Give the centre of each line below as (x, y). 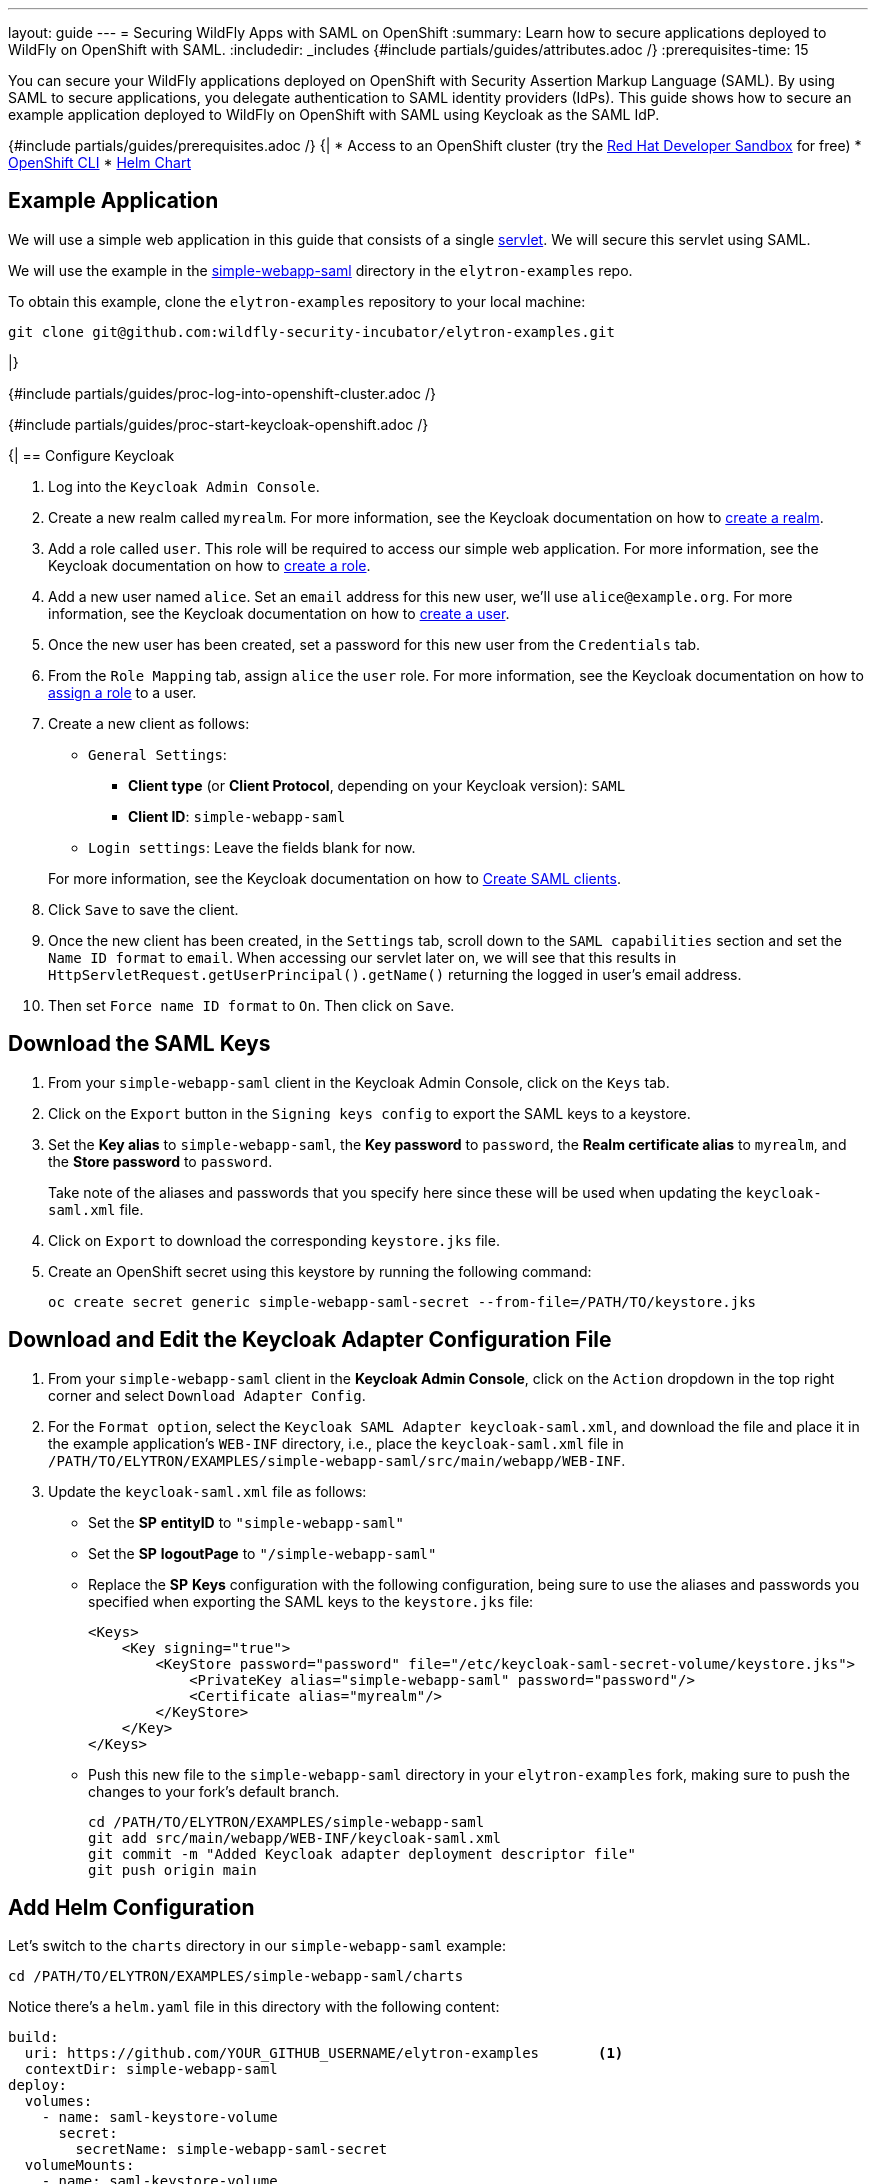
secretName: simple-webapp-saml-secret (231, 2149)
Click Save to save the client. (143, 909)
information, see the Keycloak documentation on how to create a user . (279, 613)
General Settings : (157, 754)
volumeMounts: (79, 2165)
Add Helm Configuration (131, 1907)
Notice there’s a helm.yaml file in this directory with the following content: (254, 2007)
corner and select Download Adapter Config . (207, 1395)
